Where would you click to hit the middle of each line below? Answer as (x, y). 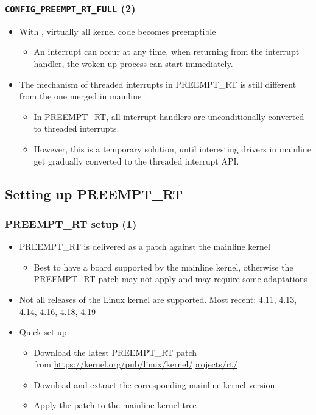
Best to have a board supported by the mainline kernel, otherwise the (163, 267)
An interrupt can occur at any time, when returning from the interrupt (167, 51)
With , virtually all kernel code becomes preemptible (118, 31)
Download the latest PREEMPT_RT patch (115, 352)
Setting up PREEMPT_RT (94, 193)
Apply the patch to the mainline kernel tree (115, 405)
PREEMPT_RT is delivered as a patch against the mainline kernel (145, 247)
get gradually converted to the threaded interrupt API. (136, 161)
